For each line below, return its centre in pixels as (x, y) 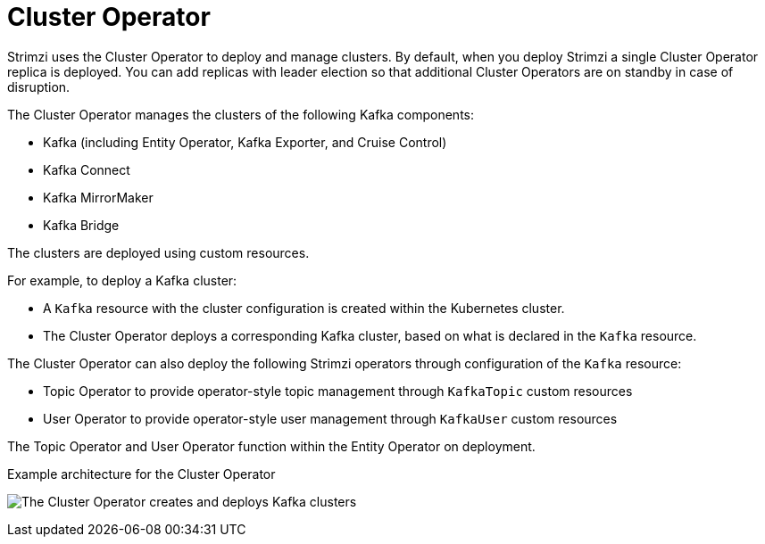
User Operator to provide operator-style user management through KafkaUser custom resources (330, 418)
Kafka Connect (87, 169)
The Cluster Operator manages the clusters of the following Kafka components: (241, 114)
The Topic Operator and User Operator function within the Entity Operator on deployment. (271, 446)
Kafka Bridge (81, 225)
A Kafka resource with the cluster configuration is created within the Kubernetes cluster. (304, 308)
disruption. (39, 87)
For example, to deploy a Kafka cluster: (122, 280)
